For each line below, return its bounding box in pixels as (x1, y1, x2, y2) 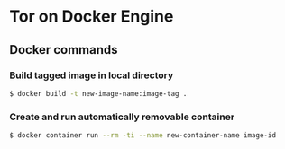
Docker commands (9, 42, 118, 57)
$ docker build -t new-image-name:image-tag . (9, 89, 188, 98)
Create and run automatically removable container (9, 110, 235, 123)
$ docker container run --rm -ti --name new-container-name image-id (9, 131, 277, 140)
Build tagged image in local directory (9, 69, 174, 82)
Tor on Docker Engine (9, 6, 174, 27)
